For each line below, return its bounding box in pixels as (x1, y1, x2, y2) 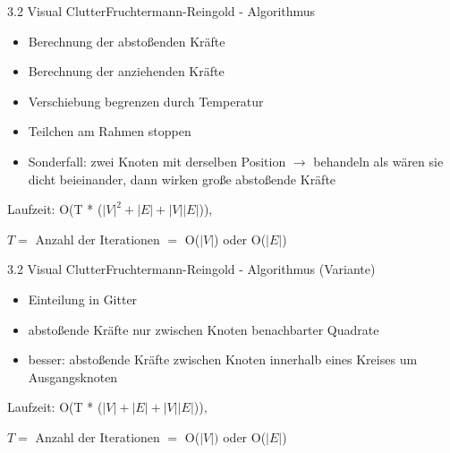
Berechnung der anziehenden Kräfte (28, 62, 225, 81)
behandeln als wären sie (313, 151, 444, 170)
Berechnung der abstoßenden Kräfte (28, 31, 225, 50)
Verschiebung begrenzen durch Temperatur (28, 91, 264, 110)
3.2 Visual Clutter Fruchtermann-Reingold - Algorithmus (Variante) (7, 260, 376, 278)
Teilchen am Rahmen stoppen (28, 122, 191, 141)
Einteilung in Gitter (28, 289, 138, 308)
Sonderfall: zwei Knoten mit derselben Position (28, 151, 286, 170)
